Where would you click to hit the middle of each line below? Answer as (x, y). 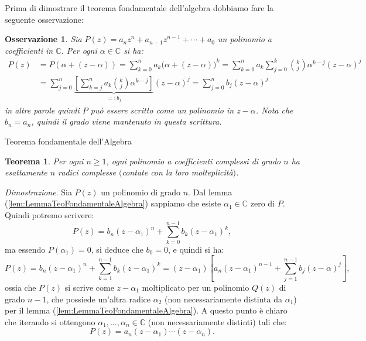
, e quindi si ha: (196, 249)
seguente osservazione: (44, 19)
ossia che (20, 287)
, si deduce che (117, 249)
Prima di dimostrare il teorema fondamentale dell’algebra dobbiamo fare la (139, 8)
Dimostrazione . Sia (38, 192)
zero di (262, 203)
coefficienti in (29, 50)
